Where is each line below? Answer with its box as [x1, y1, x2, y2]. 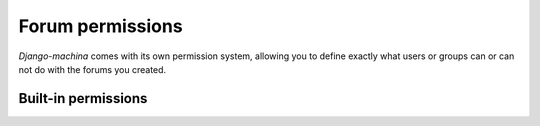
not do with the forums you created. [18, 63, 167, 75]
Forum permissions [18, 15, 184, 37]
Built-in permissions [18, 90, 148, 107]
